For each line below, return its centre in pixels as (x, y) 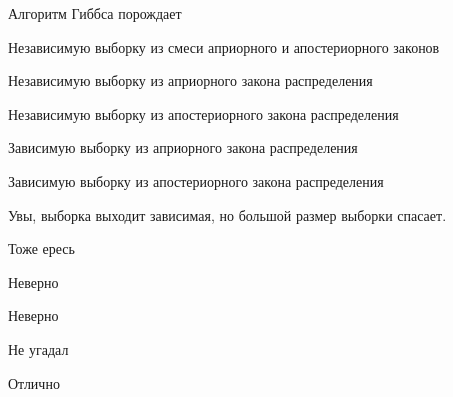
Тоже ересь (41, 248)
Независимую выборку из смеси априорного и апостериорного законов (224, 46)
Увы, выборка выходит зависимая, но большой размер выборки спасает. (227, 214)
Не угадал (38, 348)
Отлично (34, 382)
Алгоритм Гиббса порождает (95, 13)
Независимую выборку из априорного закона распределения (190, 80)
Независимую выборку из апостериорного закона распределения (203, 113)
